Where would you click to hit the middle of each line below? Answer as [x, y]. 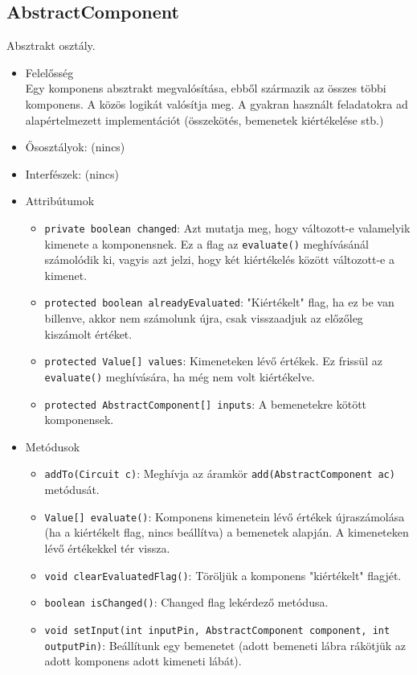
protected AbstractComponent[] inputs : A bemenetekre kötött [206, 403]
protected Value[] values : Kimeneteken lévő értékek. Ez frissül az [213, 361]
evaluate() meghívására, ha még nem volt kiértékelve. [180, 376]
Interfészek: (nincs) [72, 173]
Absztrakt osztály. [51, 45]
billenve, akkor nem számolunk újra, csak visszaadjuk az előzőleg [204, 318]
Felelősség [49, 72]
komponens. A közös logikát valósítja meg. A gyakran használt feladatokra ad [217, 103]
